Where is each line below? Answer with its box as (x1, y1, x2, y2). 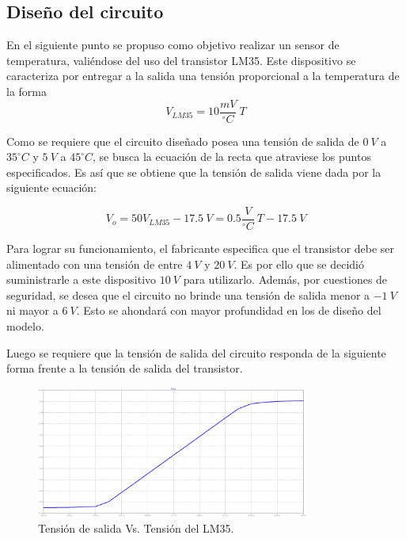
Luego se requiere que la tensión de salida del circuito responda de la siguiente (6, 344, 386, 361)
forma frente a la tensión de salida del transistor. (6, 360, 243, 377)
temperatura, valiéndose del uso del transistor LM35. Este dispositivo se (6, 52, 356, 68)
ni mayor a (6, 302, 59, 319)
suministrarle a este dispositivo (6, 271, 157, 288)
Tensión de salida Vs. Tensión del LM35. (38, 519, 234, 536)
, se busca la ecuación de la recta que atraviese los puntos (93, 148, 371, 165)
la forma (6, 82, 47, 99)
